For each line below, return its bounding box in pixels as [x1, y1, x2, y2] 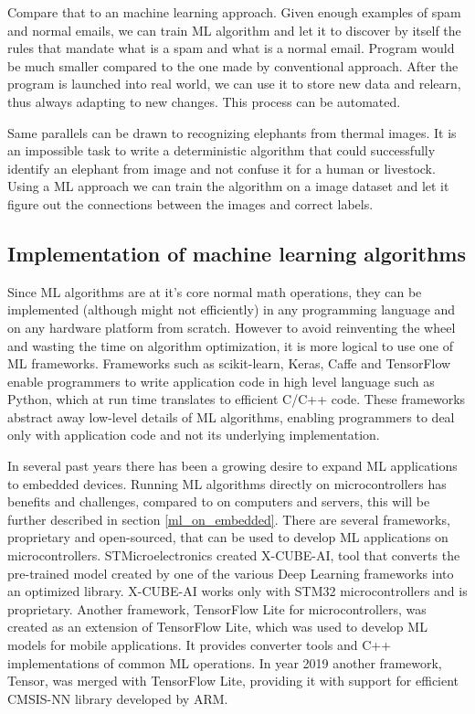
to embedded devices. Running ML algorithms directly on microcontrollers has [7, 474, 447, 493]
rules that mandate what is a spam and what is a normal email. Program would [7, 38, 455, 58]
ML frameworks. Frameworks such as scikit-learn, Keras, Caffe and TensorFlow [7, 354, 451, 373]
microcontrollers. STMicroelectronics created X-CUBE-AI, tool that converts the [7, 546, 460, 565]
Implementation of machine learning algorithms [7, 239, 467, 267]
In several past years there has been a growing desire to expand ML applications [7, 456, 458, 475]
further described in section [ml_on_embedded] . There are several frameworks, [7, 509, 450, 528]
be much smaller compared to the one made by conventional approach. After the [7, 56, 459, 75]
